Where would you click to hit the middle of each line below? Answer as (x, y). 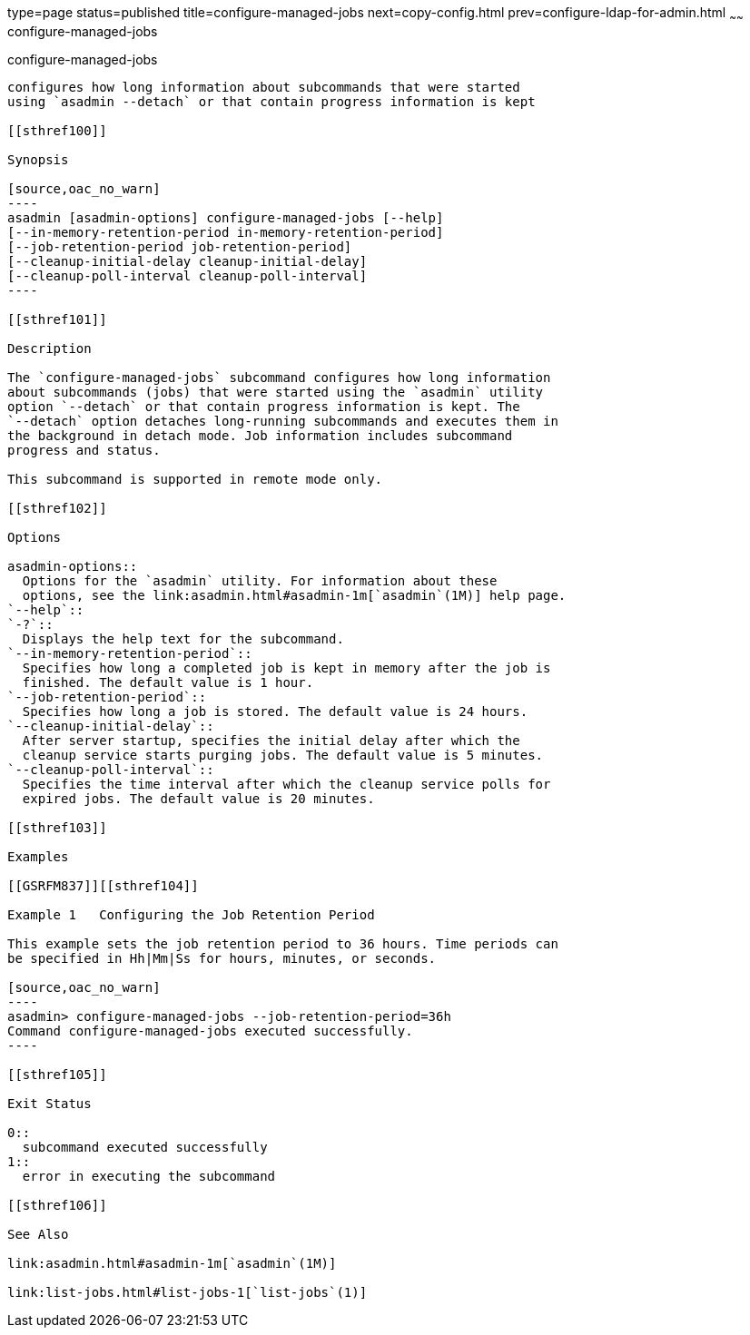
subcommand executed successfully (145, 1147)
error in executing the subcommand (149, 1176)
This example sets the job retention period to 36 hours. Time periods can (283, 943)
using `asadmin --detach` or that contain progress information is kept (271, 101)
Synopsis (38, 159)
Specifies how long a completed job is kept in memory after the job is (286, 667)
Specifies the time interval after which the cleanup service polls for (286, 784)
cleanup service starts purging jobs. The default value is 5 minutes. (283, 755)
